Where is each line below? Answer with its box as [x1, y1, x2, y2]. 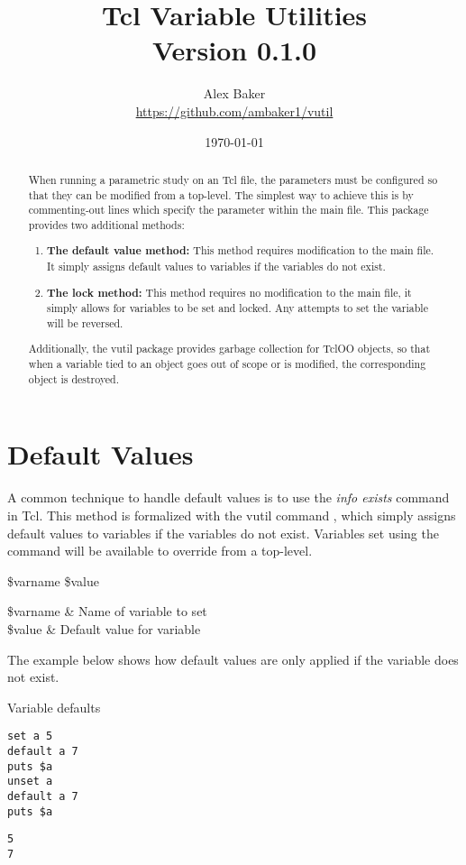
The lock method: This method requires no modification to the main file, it [47, 284, 412, 300]
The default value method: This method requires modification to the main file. [47, 243, 434, 259]
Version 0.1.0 [151, 32, 317, 69]
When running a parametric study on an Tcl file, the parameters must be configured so [28, 171, 438, 187]
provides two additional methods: [28, 216, 185, 232]
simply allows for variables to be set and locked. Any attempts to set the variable [47, 300, 428, 316]
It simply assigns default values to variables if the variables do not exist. [47, 259, 386, 274]
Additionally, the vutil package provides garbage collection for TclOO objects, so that [28, 341, 431, 356]
